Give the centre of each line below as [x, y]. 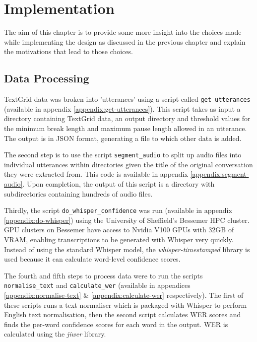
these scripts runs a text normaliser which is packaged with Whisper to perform [126, 305]
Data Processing [47, 78]
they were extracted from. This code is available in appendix [96, 174]
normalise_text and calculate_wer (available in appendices [97, 285]
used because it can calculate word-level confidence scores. [92, 259]
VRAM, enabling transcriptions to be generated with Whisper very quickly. [119, 239]
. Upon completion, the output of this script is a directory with [119, 183]
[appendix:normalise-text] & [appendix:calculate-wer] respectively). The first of [124, 295]
